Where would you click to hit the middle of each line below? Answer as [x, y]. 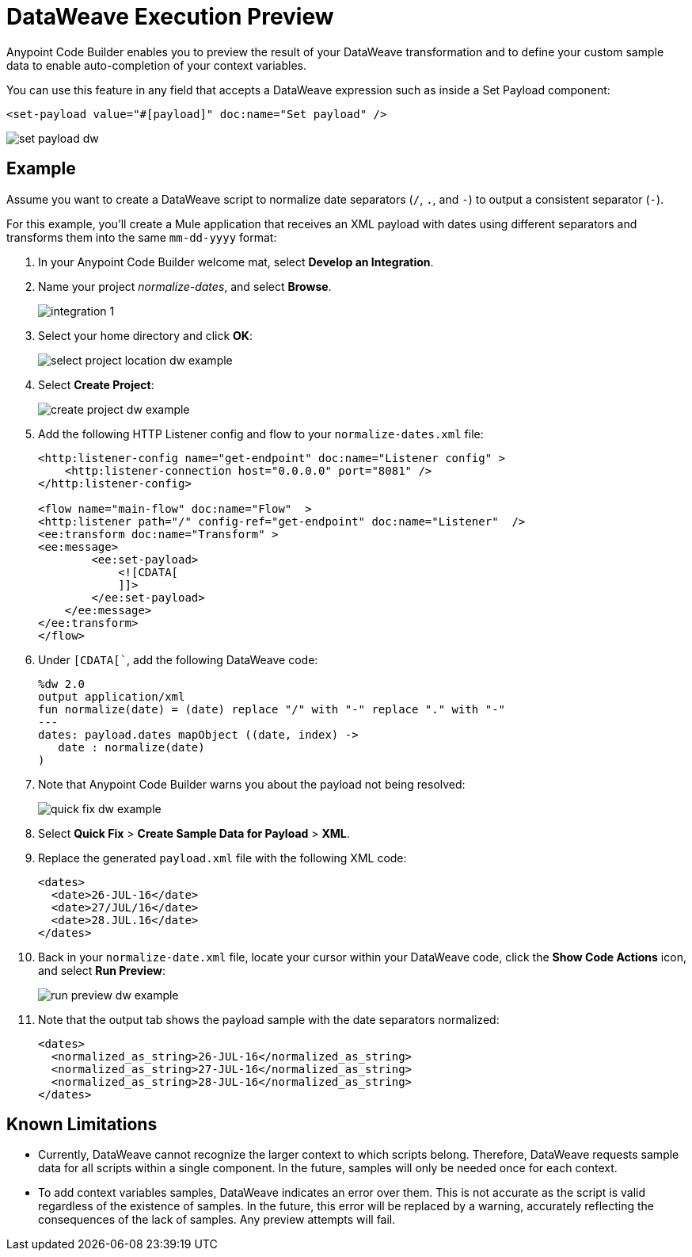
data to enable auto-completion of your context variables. [157, 65]
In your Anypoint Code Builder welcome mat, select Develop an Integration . [236, 262]
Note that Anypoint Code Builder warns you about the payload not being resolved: [252, 784]
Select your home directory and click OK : [145, 335]
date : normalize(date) [131, 747]
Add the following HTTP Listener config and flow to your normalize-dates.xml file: [261, 434]
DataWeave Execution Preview [170, 17]
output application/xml [112, 696]
